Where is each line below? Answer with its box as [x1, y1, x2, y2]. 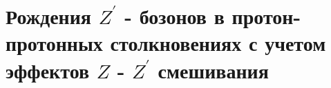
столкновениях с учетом [110, 29, 326, 57]
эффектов [6, 56, 90, 84]
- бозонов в [124, 2, 225, 30]
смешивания [158, 56, 269, 84]
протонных [6, 29, 103, 57]
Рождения [6, 2, 92, 30]
